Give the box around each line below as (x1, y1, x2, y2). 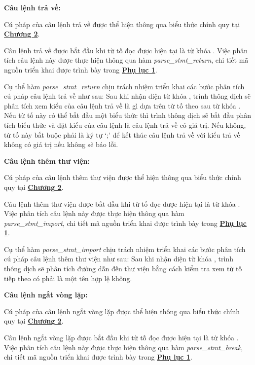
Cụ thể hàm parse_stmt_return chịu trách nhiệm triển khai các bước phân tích (4, 81, 245, 91)
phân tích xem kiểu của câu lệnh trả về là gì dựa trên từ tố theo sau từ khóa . (4, 100, 241, 110)
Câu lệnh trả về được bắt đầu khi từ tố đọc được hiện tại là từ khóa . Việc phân (4, 45, 248, 55)
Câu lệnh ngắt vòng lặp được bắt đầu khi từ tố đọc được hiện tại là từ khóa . (4, 332, 239, 343)
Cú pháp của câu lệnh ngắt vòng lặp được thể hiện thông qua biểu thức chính (4, 306, 240, 316)
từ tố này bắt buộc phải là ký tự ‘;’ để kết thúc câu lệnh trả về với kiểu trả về (4, 129, 240, 140)
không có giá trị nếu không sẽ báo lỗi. (4, 139, 118, 149)
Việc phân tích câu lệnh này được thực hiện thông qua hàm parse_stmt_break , (4, 342, 243, 352)
